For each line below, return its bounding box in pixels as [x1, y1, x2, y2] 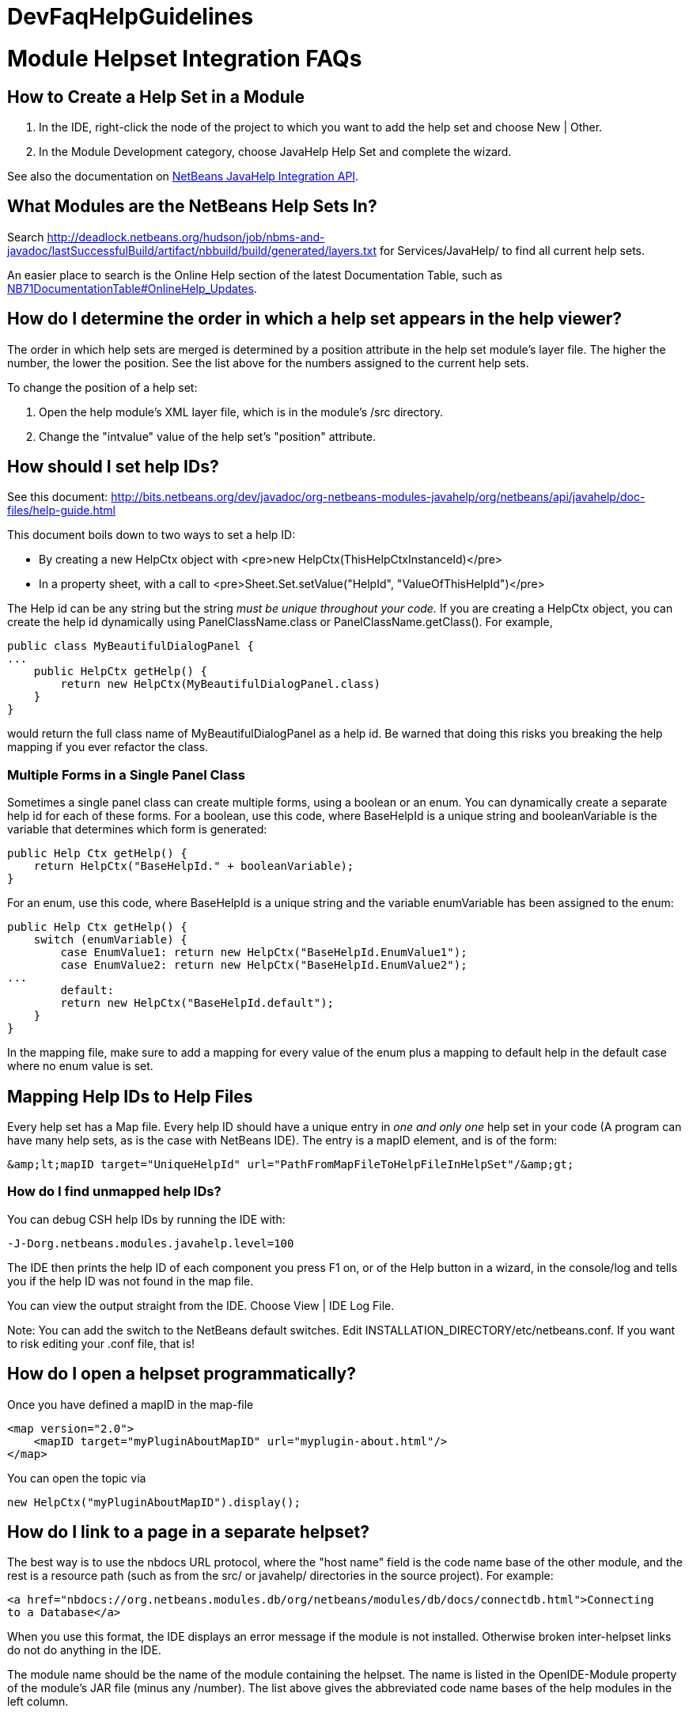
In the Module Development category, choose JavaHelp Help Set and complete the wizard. [39, 144, 512, 158]
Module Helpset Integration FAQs [7, 44, 362, 72]
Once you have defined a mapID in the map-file [7, 1397, 254, 1411]
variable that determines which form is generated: [7, 822, 267, 837]
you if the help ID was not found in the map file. [7, 1274, 254, 1288]
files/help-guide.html [7, 503, 115, 518]
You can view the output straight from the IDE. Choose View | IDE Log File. [7, 1298, 395, 1312]
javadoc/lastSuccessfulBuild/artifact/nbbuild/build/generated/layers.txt [7, 243, 377, 257]
